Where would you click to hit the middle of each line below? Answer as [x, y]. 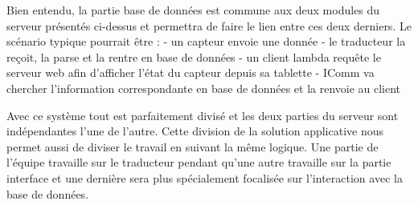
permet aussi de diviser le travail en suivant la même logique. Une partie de [193, 146]
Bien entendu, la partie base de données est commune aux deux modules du [193, 10]
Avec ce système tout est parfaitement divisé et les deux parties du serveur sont [203, 115]
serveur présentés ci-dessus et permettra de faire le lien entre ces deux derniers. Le [209, 25]
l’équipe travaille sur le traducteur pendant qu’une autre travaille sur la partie [199, 162]
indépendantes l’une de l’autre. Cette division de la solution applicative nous [195, 131]
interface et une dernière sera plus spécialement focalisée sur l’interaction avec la [205, 177]
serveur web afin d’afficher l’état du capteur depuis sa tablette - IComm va [191, 72]
